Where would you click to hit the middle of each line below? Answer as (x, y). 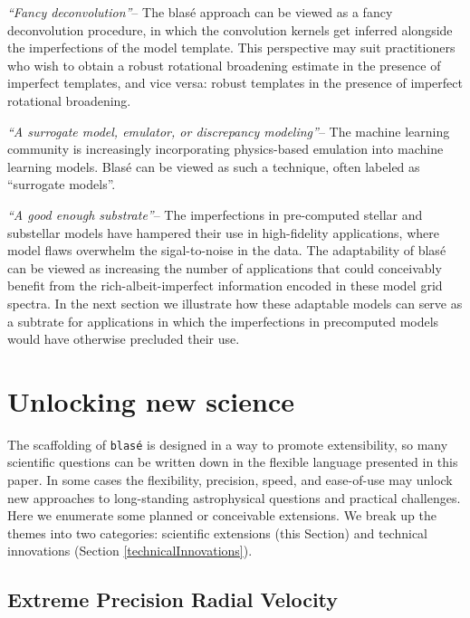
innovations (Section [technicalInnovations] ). (130, 551)
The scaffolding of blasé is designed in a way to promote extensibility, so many (228, 444)
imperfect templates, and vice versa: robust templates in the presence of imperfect (235, 83)
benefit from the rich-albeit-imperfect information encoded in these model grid (225, 285)
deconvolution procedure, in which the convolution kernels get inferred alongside (230, 29)
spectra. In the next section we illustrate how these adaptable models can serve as (235, 303)
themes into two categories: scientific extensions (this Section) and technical (218, 532)
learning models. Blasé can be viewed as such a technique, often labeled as (214, 166)
